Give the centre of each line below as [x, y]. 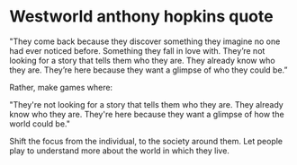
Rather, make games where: [61, 87]
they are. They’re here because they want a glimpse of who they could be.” [148, 70]
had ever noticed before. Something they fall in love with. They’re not [137, 50]
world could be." [40, 124]
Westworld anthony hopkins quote [141, 17]
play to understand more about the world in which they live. [119, 151]
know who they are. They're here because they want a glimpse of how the [147, 114]
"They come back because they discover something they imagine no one [145, 41]
